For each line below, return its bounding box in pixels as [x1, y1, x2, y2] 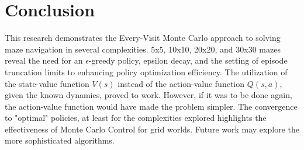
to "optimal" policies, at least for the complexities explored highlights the [5, 111, 267, 124]
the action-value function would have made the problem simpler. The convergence [5, 100, 298, 112]
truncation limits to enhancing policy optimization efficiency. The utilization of [5, 65, 288, 78]
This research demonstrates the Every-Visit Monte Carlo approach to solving [5, 32, 281, 44]
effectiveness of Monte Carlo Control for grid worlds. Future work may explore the [5, 123, 299, 135]
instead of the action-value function [118, 77, 245, 89]
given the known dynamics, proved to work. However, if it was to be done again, [5, 89, 292, 101]
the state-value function [5, 77, 89, 89]
